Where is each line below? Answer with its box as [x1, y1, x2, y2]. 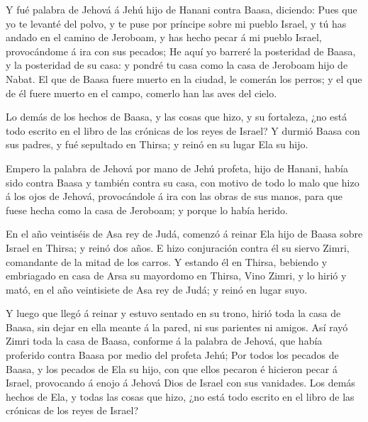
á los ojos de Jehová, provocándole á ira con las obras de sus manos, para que [6, 189, 342, 204]
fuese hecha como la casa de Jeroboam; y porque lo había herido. [6, 202, 288, 217]
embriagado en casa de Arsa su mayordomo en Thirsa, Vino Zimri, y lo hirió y [6, 268, 347, 283]
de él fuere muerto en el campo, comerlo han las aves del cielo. [6, 85, 277, 100]
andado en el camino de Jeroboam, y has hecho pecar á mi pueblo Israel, [6, 30, 322, 45]
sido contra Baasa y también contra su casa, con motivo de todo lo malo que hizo [6, 174, 359, 189]
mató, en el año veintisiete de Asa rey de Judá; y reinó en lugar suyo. [6, 282, 308, 296]
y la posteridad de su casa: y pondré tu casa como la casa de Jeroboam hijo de [6, 57, 348, 72]
